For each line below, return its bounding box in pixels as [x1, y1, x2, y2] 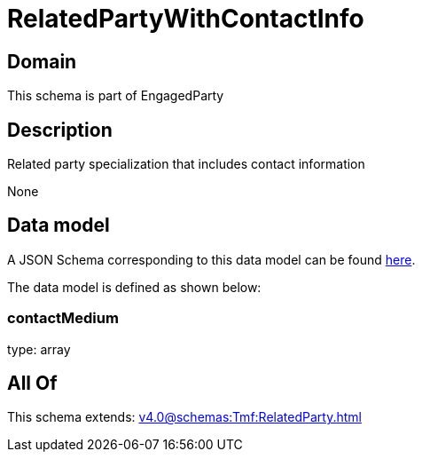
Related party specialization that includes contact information [7, 156, 365, 172]
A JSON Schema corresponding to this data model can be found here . [7, 251, 416, 267]
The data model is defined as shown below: [7, 279, 262, 295]
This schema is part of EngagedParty [7, 88, 224, 104]
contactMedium [7, 309, 119, 328]
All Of [7, 372, 58, 395]
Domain [7, 50, 77, 73]
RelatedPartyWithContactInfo [7, 4, 364, 34]
